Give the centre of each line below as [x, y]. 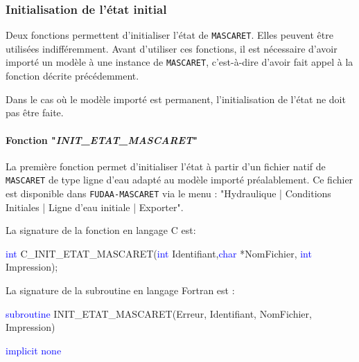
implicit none [34, 350]
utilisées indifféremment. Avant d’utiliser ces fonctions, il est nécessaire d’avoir [172, 48]
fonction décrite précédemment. [72, 76]
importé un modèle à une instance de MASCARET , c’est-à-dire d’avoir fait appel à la [179, 62]
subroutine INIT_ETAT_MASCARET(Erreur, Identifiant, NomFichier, [159, 313]
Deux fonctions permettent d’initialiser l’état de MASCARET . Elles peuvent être [169, 35]
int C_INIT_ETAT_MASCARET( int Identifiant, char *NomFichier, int [159, 253]
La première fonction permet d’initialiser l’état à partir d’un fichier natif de [166, 166]
